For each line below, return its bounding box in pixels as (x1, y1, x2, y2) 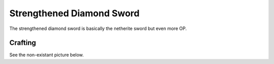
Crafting (9, 39, 37, 47)
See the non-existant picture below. (9, 52, 84, 58)
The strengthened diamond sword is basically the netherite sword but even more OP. (9, 25, 187, 31)
